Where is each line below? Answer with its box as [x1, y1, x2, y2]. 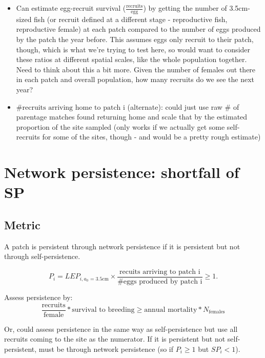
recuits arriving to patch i [119, 268, 200, 275]
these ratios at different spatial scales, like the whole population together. [16, 54, 247, 65]
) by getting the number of [143, 3, 227, 13]
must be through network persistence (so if [38, 343, 173, 354]
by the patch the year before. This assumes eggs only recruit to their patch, [16, 34, 254, 45]
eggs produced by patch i [123, 277, 202, 285]
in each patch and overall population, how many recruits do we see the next [16, 74, 254, 85]
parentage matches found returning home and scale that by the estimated [16, 111, 248, 122]
